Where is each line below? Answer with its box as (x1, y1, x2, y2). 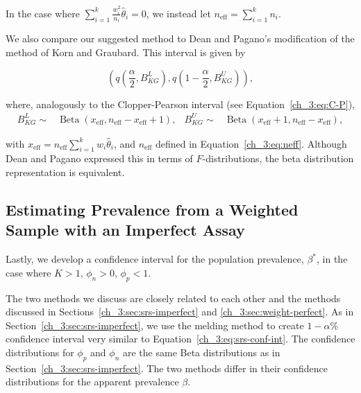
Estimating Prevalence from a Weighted (6, 199, 299, 220)
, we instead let (146, 6, 211, 20)
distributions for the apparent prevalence (6, 374, 179, 389)
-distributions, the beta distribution (202, 151, 354, 166)
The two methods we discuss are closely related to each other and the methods (6, 290, 341, 305)
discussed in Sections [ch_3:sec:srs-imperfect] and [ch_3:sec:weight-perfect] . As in (6, 304, 354, 319)
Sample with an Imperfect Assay (6, 219, 245, 241)
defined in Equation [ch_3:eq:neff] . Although (155, 136, 347, 150)
